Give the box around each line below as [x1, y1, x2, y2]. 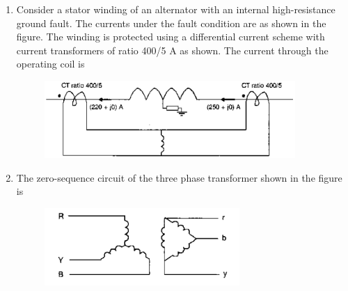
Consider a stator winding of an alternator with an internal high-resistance [16, 2, 335, 16]
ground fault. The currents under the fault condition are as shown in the [16, 15, 326, 30]
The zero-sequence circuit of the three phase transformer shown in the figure [16, 170, 342, 184]
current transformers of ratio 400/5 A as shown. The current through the [16, 42, 329, 57]
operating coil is [16, 56, 85, 71]
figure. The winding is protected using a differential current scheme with [16, 29, 325, 44]
